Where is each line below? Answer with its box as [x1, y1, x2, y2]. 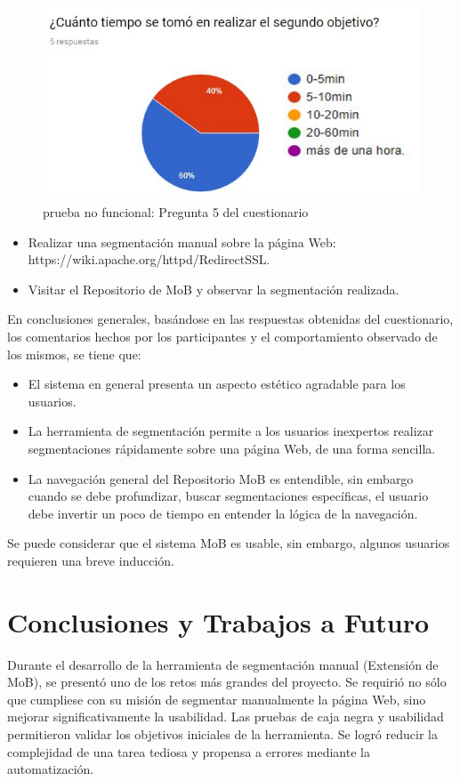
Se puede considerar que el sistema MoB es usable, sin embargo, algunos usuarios [7, 534, 450, 552]
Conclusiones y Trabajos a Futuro [7, 603, 430, 640]
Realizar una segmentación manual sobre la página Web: [28, 232, 336, 251]
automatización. [7, 760, 94, 778]
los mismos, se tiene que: [7, 344, 141, 363]
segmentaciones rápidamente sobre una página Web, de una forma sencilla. [28, 439, 436, 457]
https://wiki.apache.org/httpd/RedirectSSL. [28, 250, 270, 269]
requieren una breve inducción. [7, 551, 174, 569]
